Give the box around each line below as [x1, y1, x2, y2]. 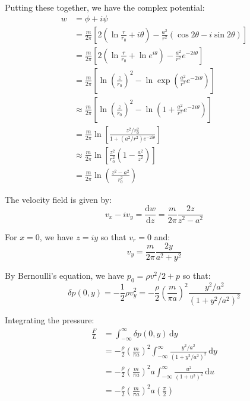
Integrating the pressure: [5, 314, 94, 326]
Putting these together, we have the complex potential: [5, 1, 205, 13]
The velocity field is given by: [5, 193, 112, 205]
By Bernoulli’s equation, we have [5, 269, 125, 282]
